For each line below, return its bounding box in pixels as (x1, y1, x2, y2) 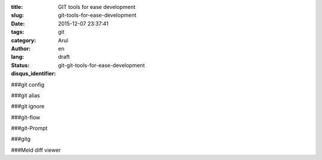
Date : (11, 20, 25, 27)
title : (11, 4, 23, 10)
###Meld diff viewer (11, 146, 61, 153)
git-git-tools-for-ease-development (58, 61, 145, 68)
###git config (11, 81, 45, 88)
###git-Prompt (11, 125, 48, 132)
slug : (11, 12, 24, 19)
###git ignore (11, 103, 45, 110)
